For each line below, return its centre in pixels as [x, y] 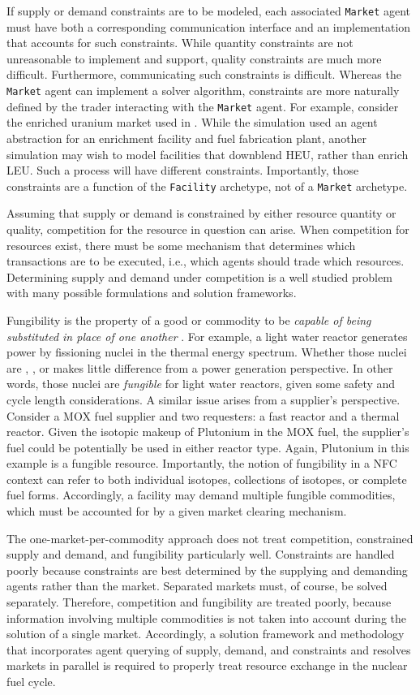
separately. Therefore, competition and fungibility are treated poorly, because [199, 602]
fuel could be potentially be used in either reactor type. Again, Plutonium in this [208, 447]
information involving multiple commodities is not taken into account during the [206, 617]
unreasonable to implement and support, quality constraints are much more [194, 58]
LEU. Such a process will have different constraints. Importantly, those [183, 170]
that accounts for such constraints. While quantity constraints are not [180, 43]
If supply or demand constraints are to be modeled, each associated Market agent [209, 11]
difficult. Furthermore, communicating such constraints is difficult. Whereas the [204, 74]
